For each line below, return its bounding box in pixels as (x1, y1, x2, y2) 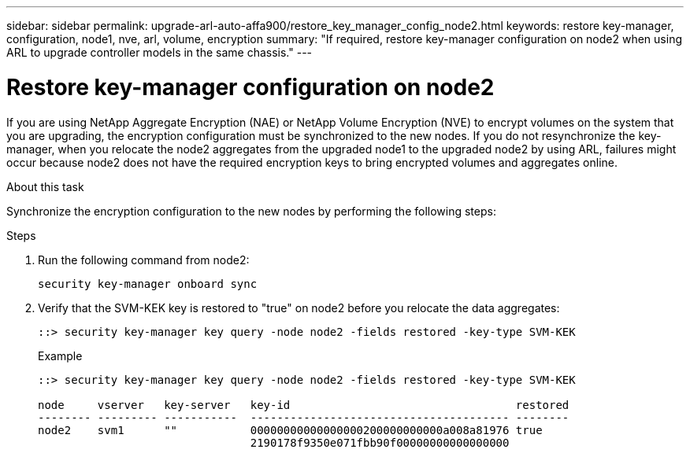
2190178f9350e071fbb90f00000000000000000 (250, 436, 510, 449)
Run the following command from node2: (38, 252, 250, 267)
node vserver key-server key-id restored (38, 398, 569, 411)
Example (38, 348, 83, 363)
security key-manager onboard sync (38, 277, 258, 290)
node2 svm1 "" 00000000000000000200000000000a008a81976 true (38, 423, 543, 436)
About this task (6, 179, 84, 193)
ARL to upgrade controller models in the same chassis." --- (6, 46, 313, 59)
